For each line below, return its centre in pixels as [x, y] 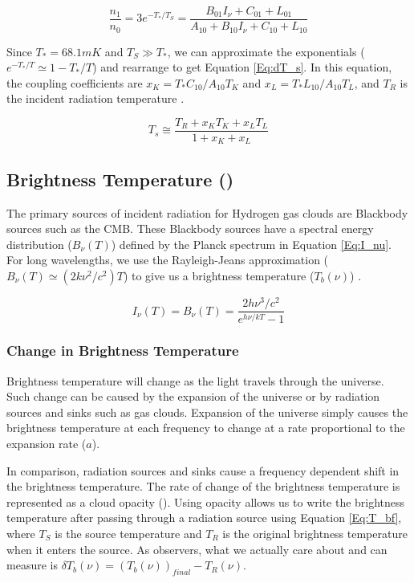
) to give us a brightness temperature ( [219, 275]
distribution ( [39, 244]
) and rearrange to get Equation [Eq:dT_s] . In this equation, [242, 67]
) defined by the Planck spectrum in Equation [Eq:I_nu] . [251, 244]
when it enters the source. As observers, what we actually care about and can [197, 549]
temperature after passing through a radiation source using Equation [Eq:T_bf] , [204, 518]
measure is [32, 565]
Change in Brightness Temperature [123, 351]
